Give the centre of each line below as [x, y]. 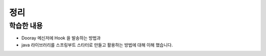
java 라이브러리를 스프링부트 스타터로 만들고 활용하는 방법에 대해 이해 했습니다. [97, 45]
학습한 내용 [26, 26]
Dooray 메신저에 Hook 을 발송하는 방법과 [61, 38]
